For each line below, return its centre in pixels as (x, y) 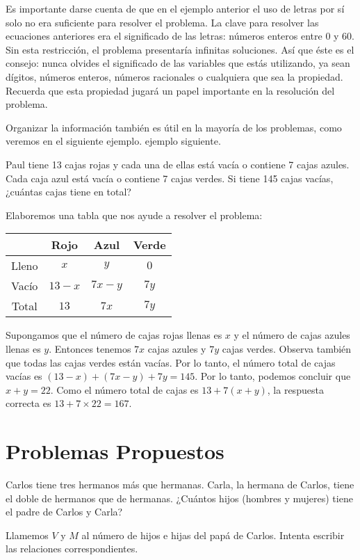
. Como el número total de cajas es (124, 389)
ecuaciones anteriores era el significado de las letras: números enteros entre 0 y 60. (180, 36)
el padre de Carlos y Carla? (64, 512)
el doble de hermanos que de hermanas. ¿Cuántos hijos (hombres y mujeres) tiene (179, 498)
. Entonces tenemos (90, 348)
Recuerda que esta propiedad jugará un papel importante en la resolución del (170, 90)
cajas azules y (177, 348)
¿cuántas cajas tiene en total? (68, 192)
